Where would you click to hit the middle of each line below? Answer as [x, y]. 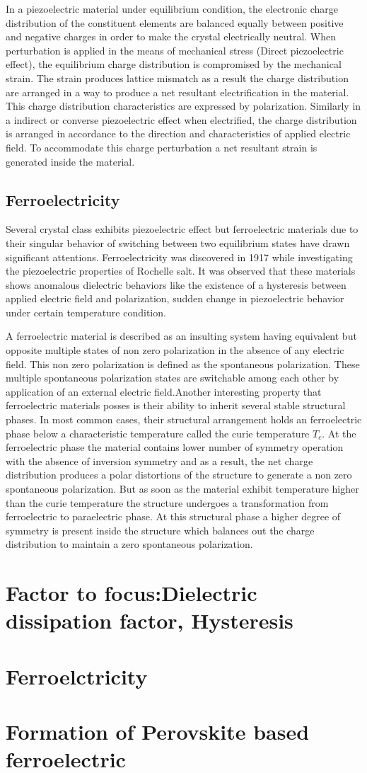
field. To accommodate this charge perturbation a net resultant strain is [162, 147]
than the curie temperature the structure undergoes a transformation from [167, 502]
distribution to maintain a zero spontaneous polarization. [129, 544]
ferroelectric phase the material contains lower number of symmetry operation [175, 447]
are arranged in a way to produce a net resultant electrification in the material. [177, 92]
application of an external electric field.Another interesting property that [164, 391]
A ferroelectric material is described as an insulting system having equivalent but [181, 336]
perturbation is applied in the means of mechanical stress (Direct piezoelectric [175, 50]
